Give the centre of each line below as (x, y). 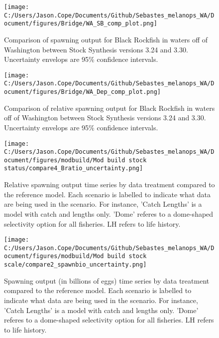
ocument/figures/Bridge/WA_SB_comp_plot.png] (81, 24)
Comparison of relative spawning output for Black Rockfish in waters (109, 108)
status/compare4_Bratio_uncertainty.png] (74, 169)
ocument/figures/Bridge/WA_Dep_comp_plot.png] (82, 92)
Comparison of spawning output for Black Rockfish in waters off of (106, 39)
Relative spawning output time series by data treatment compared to (109, 184)
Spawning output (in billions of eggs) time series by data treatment (107, 280)
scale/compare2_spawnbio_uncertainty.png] (75, 265)
